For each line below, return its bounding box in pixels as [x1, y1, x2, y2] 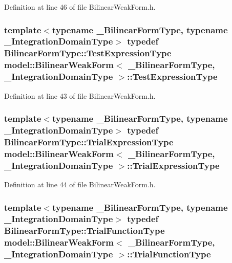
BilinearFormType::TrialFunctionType [4, 224, 165, 237]
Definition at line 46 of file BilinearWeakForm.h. [4, 2, 156, 12]
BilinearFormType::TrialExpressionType [4, 135, 174, 148]
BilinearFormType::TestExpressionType [4, 47, 172, 59]
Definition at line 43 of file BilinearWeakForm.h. [4, 90, 156, 101]
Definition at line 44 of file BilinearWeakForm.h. [4, 179, 156, 189]
